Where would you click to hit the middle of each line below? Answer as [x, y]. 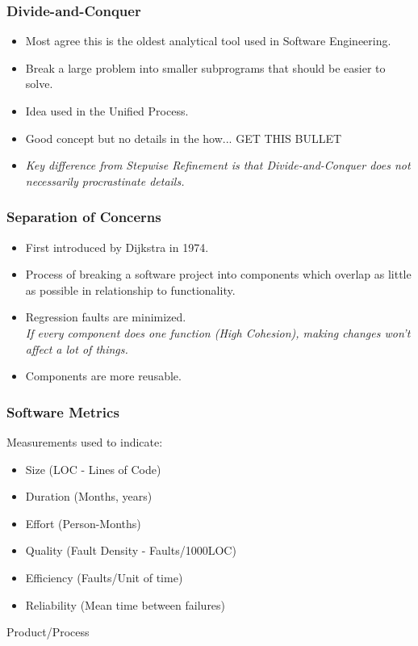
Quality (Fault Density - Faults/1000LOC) [131, 550]
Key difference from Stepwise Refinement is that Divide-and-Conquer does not [218, 165]
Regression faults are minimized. [106, 317]
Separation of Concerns [84, 217]
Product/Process [48, 632]
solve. [39, 84]
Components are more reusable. [103, 376]
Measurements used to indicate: [85, 441]
